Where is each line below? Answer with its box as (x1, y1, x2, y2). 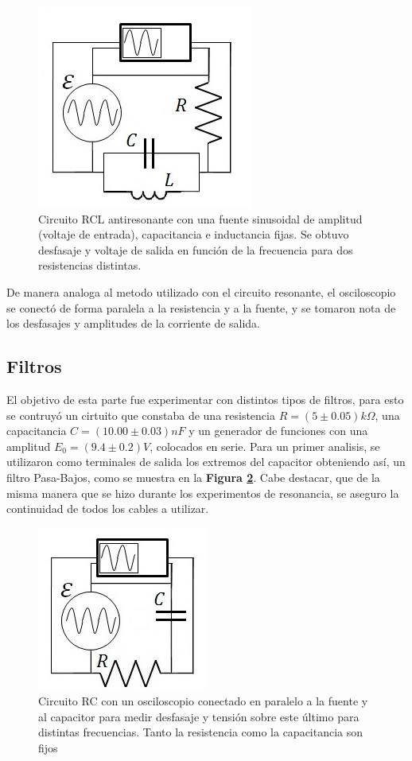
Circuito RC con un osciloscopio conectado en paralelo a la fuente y (38, 693, 368, 709)
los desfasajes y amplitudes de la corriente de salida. (6, 315, 261, 332)
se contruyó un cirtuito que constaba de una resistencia (6, 406, 275, 423)
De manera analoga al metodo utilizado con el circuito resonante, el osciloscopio (6, 283, 396, 300)
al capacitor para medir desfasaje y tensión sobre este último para (38, 708, 360, 724)
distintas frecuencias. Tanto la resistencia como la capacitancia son (38, 724, 363, 740)
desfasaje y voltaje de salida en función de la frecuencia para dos (38, 241, 353, 258)
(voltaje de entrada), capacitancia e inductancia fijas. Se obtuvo (38, 226, 349, 243)
